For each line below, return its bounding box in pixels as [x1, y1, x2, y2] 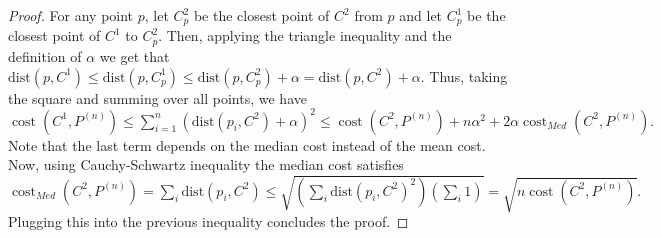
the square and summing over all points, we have [8, 87, 307, 108]
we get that [99, 45, 170, 66]
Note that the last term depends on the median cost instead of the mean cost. [8, 134, 486, 155]
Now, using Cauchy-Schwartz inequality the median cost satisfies [8, 154, 404, 175]
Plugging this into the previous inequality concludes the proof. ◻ [8, 211, 409, 232]
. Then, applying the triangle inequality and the [158, 25, 452, 46]
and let [399, 5, 443, 25]
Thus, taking [429, 65, 508, 86]
